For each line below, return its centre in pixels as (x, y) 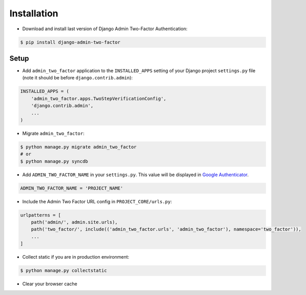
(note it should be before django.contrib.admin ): (77, 78)
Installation (34, 13)
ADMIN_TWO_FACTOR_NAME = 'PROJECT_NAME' (72, 188)
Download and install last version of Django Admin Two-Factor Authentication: (105, 29)
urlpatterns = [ (41, 215)
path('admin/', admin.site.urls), (74, 222)
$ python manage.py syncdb (54, 161)
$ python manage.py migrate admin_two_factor (78, 147)
